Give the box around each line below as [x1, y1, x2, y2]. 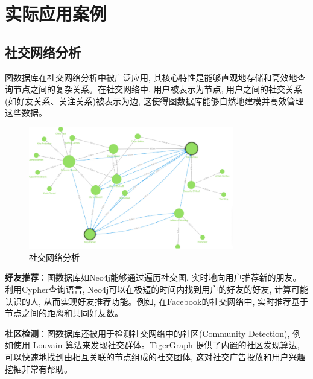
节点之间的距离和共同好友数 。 [5, 307, 123, 319]
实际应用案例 [5, 1, 107, 26]
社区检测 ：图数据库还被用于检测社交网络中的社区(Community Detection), [5, 326, 290, 339]
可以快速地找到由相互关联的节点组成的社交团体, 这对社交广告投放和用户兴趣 [5, 350, 306, 363]
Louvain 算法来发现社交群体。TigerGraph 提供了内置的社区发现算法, [33, 339, 300, 351]
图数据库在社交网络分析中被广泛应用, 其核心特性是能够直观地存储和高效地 [5, 71, 297, 83]
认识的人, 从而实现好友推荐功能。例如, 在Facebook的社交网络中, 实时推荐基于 [5, 295, 309, 307]
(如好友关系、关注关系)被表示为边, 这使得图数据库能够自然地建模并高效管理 [5, 94, 304, 107]
